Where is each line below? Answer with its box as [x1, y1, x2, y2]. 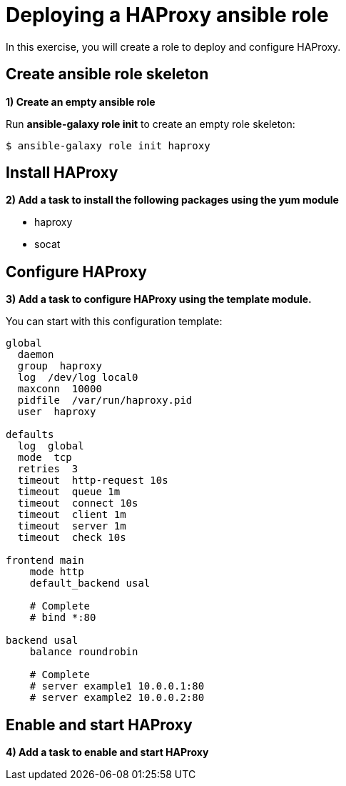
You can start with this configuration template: [6, 315, 223, 328]
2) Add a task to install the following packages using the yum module [6, 194, 339, 207]
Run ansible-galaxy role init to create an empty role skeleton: [6, 117, 295, 130]
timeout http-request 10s [17, 474, 168, 487]
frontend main [6, 554, 84, 567]
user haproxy [17, 406, 96, 418]
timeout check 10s [17, 532, 126, 544]
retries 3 [17, 463, 78, 475]
